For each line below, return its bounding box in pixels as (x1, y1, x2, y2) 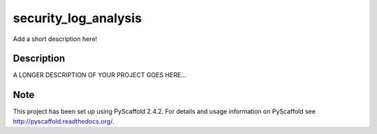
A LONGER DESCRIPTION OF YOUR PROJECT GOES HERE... (13, 71, 186, 79)
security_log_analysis (13, 10, 142, 26)
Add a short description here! (13, 35, 98, 43)
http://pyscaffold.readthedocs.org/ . (13, 117, 114, 125)
